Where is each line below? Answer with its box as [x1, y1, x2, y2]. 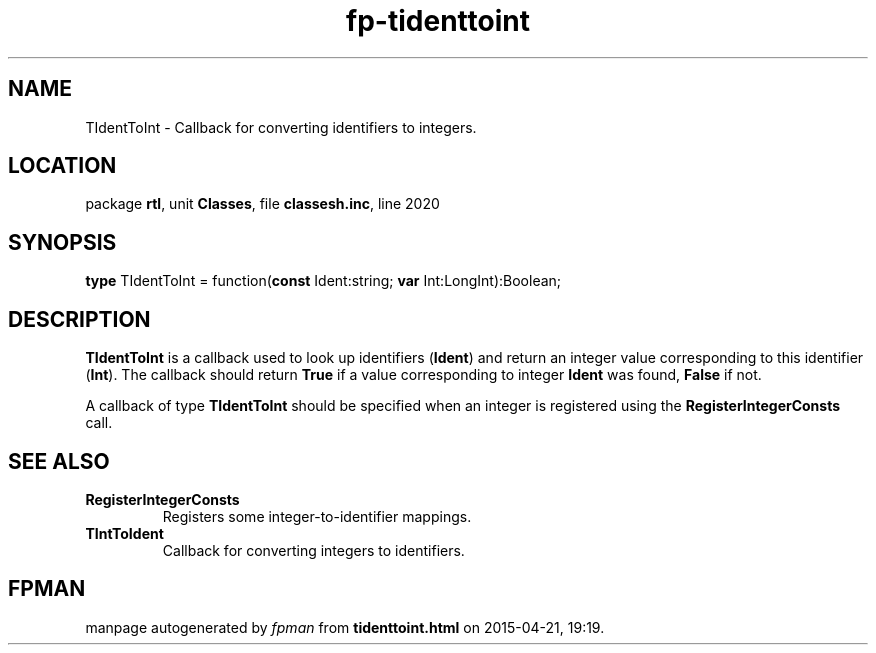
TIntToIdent [85, 524, 164, 542]
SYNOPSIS [8, 229, 117, 255]
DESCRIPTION [8, 306, 151, 332]
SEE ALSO [8, 448, 110, 474]
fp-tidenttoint [346, 4, 530, 38]
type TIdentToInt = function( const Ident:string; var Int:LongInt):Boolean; [85, 272, 562, 290]
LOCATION [8, 153, 117, 179]
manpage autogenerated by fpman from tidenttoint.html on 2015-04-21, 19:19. [85, 618, 605, 636]
